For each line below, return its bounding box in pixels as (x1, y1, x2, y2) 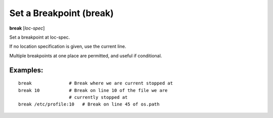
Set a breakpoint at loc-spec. (9, 34, 70, 40)
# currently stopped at (69, 94, 128, 100)
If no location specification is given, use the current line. (9, 43, 126, 50)
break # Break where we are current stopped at (18, 80, 173, 86)
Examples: (9, 66, 43, 74)
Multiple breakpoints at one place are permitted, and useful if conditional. (9, 53, 162, 59)
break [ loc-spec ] (9, 25, 45, 31)
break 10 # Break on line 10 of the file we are (18, 87, 168, 93)
